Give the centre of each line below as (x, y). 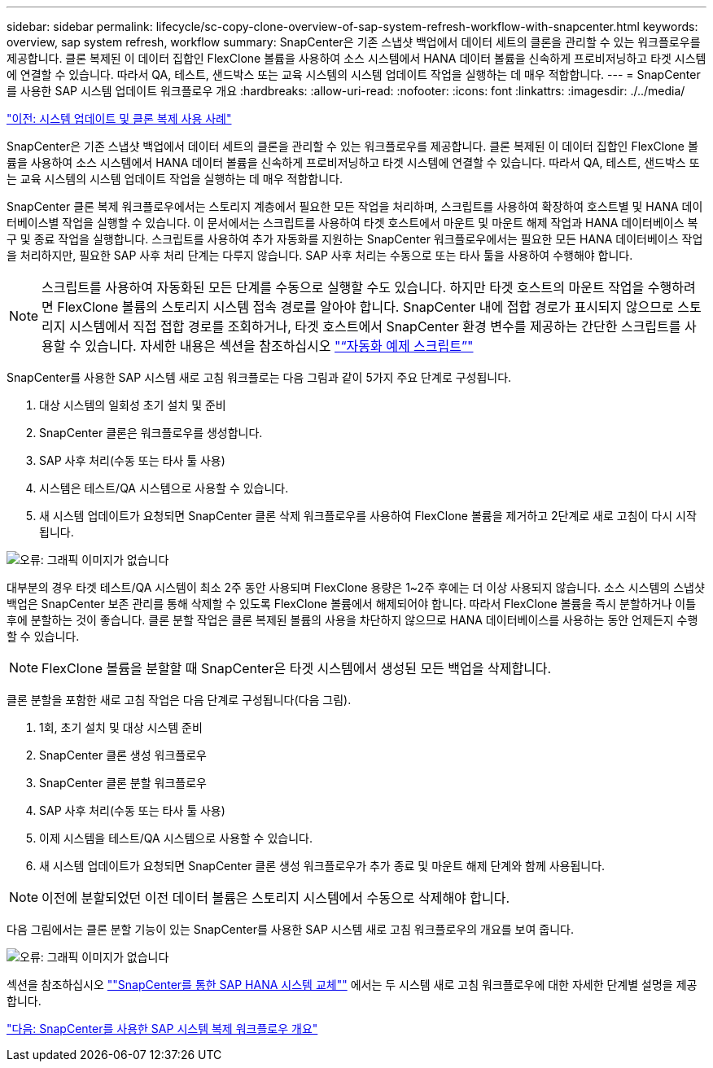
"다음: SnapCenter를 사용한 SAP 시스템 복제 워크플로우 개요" (162, 1029)
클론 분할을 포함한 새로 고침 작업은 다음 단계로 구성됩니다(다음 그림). (179, 700)
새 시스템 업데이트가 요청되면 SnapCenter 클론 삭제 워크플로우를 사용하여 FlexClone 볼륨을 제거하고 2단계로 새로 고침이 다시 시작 (368, 516)
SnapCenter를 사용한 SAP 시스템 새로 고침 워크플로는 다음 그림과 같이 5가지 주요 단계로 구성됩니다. (259, 377)
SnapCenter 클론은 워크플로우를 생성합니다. (151, 433)
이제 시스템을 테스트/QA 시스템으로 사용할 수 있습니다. (176, 838)
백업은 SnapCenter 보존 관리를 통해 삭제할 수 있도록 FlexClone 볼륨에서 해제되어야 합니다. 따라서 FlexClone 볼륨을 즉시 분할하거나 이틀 (352, 604)
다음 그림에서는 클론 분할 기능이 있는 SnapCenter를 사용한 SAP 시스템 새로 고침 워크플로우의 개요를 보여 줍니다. (290, 929)
